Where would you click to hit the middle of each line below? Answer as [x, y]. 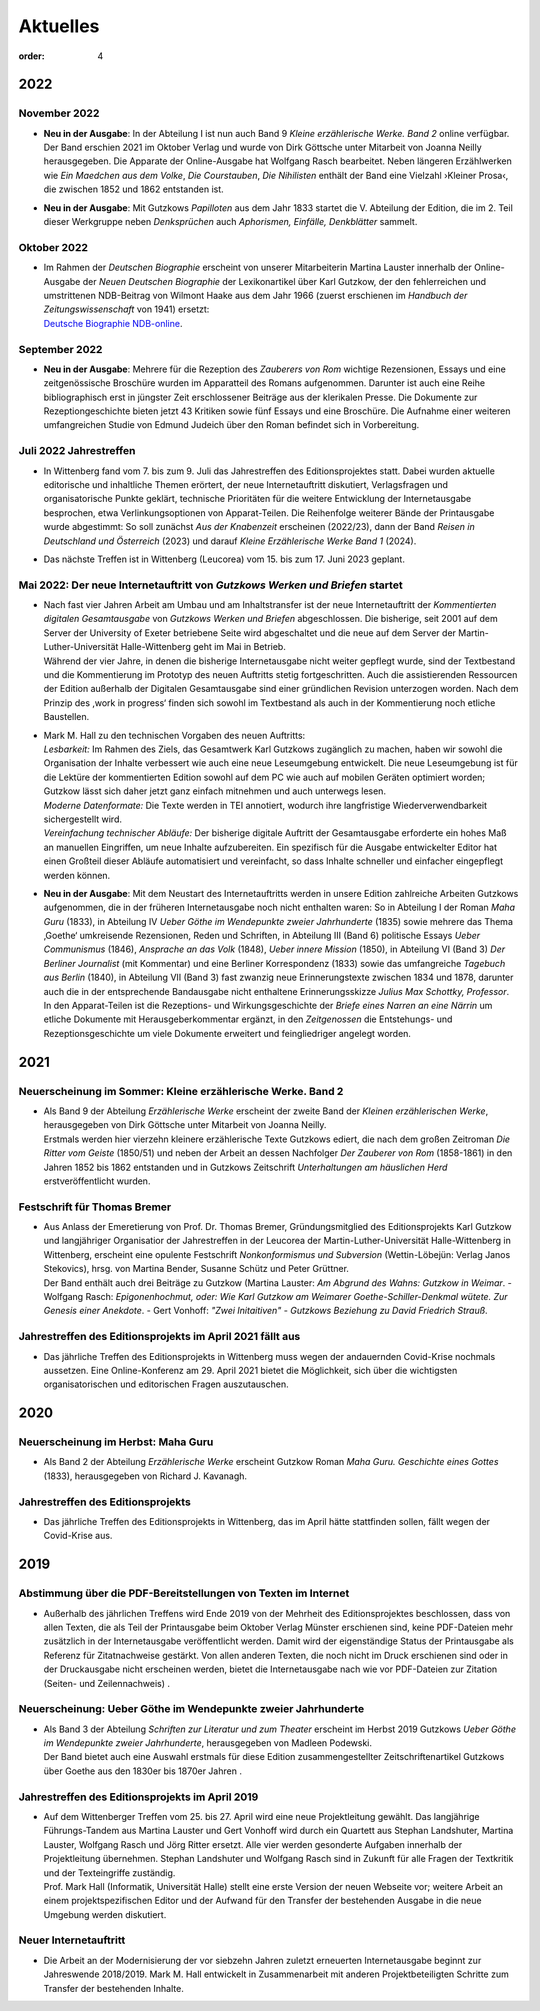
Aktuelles [59, 26]
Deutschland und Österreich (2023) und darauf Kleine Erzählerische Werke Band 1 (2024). [230, 541]
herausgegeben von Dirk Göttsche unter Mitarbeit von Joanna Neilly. [185, 1125]
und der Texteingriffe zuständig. [109, 1872]
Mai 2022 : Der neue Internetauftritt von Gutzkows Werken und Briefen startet [211, 585]
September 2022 [60, 349]
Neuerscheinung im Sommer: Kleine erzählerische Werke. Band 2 [181, 1091]
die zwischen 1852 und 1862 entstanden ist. [133, 189]
